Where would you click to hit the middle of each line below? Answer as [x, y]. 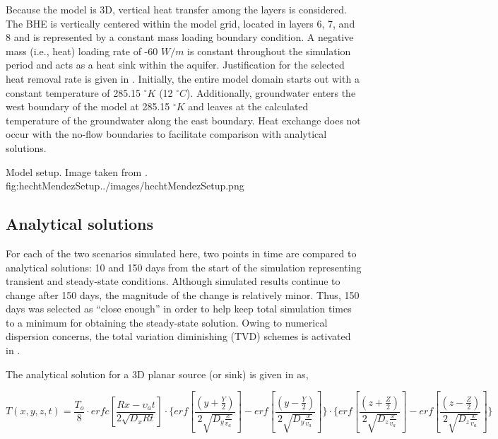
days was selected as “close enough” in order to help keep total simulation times [179, 309]
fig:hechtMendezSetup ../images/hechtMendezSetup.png [125, 186]
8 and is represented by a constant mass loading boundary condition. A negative [180, 37]
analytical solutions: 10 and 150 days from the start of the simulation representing [184, 267]
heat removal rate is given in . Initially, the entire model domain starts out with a [183, 78]
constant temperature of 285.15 [73, 92]
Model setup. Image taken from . [77, 171]
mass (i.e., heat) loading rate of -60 [82, 51]
